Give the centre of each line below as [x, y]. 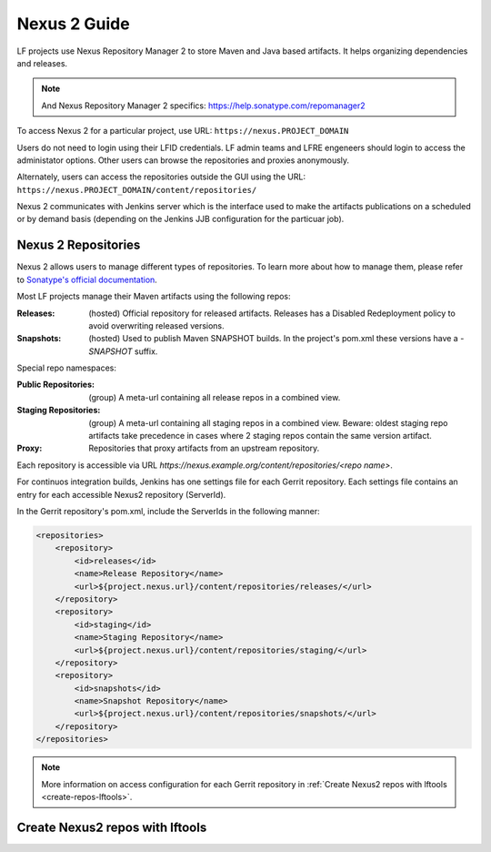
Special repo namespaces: [67, 368]
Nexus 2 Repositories [79, 245]
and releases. [42, 63]
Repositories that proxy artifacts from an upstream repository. [204, 448]
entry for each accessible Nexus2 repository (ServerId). [121, 494]
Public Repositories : [56, 385]
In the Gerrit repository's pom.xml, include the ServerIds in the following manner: [168, 511]
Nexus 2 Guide [74, 24]
